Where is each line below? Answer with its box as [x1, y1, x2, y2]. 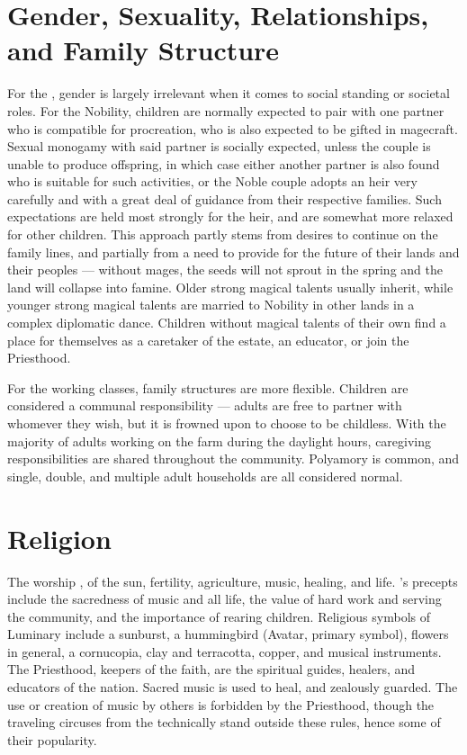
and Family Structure [7, 31, 280, 68]
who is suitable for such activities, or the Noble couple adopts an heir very [7, 172, 418, 191]
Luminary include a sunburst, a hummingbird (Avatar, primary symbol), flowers [7, 625, 449, 643]
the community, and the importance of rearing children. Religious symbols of [7, 607, 430, 625]
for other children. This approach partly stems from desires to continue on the [7, 225, 438, 244]
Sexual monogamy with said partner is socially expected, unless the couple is [7, 137, 431, 156]
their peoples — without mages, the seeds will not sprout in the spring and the [7, 260, 443, 279]
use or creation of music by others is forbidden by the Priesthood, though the [7, 695, 435, 714]
